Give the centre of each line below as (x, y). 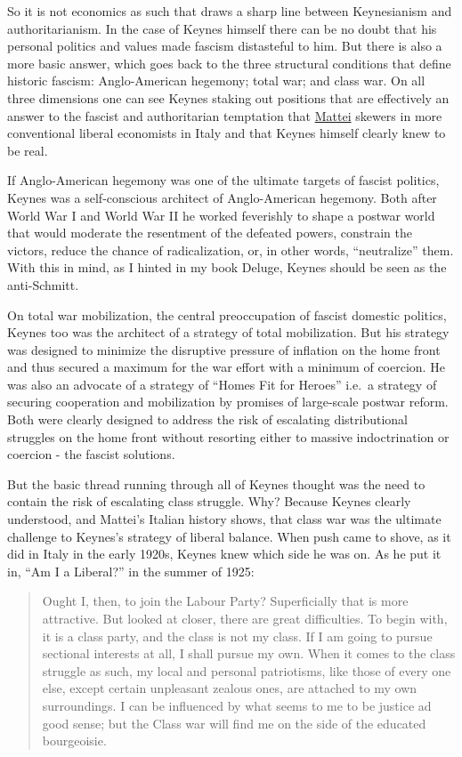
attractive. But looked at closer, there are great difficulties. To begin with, (245, 618)
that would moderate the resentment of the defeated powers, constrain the (210, 233)
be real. (28, 150)
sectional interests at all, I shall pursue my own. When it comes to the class (249, 653)
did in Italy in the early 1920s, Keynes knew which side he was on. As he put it (224, 554)
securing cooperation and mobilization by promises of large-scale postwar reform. (228, 402)
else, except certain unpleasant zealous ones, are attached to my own (230, 688)
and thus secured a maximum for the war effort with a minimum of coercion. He (226, 367)
